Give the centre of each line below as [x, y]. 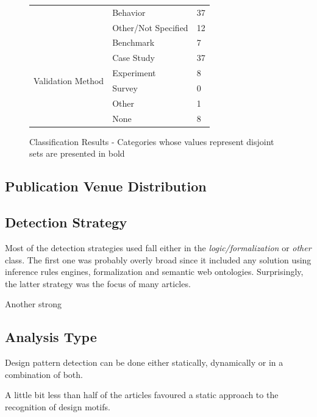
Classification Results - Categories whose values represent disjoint [152, 141]
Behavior [129, 12]
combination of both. [44, 374]
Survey [125, 87]
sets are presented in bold [77, 153]
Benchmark [134, 42]
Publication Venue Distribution [106, 186]
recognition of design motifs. [58, 406]
